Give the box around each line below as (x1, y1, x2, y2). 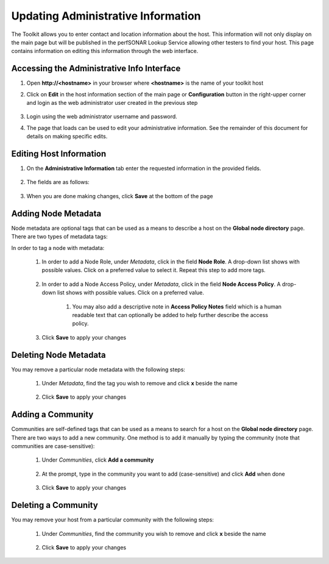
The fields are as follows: (26, 179, 90, 186)
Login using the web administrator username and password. (26, 113, 178, 120)
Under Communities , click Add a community (41, 456, 154, 463)
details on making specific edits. (26, 133, 108, 140)
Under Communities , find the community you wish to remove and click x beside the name (41, 530, 266, 537)
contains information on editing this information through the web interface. (11, 48, 199, 55)
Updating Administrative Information (11, 9, 201, 23)
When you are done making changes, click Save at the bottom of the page (26, 192, 213, 199)
